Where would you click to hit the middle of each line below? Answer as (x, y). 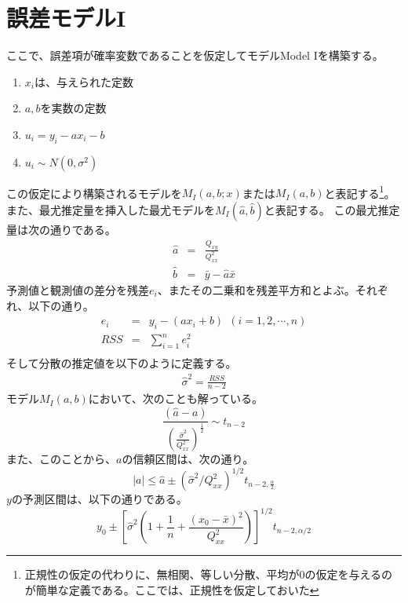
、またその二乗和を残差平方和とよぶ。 (256, 289)
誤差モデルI (66, 18)
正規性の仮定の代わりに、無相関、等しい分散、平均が (162, 574)
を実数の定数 (73, 108)
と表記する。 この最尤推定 (332, 209)
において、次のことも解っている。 (175, 398)
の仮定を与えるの (348, 574)
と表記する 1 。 (360, 192)
